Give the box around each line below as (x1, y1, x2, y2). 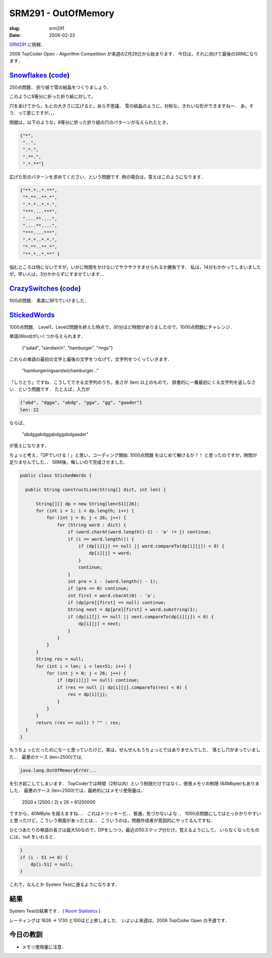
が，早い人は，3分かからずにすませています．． (9, 271, 107, 277)
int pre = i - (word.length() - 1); (67, 578, 158, 584)
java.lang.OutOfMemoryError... (20, 767, 98, 773)
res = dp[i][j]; (67, 691, 108, 698)
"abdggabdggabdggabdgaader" (22, 431, 89, 437)
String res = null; (36, 656, 84, 662)
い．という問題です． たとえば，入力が (9, 386, 90, 392)
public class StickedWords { (20, 472, 92, 478)
